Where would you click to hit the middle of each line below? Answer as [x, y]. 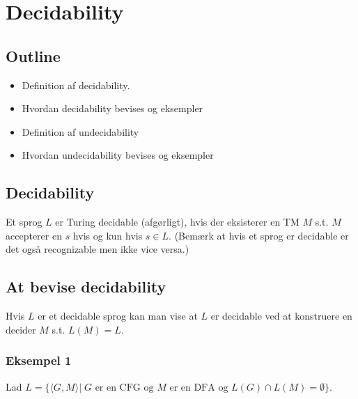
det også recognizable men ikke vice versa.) [98, 249]
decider [21, 329]
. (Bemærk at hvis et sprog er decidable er [259, 235]
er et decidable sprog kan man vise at [118, 316]
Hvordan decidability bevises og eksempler [112, 108]
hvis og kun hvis [108, 235]
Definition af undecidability [80, 131]
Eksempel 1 [39, 360]
